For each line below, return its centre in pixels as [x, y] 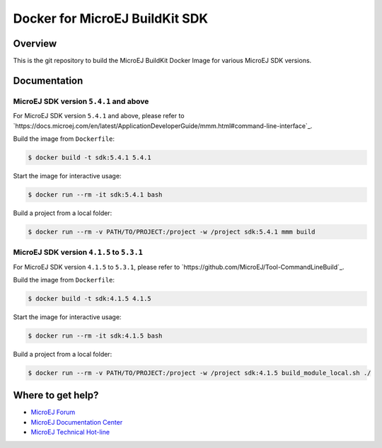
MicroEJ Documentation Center [77, 422]
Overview [35, 44]
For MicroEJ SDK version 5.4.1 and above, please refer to [99, 116]
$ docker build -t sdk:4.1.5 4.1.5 [89, 299]
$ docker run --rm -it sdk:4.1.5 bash [95, 336]
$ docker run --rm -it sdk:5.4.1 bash [95, 194]
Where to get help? [56, 395]
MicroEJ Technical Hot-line [70, 432]
